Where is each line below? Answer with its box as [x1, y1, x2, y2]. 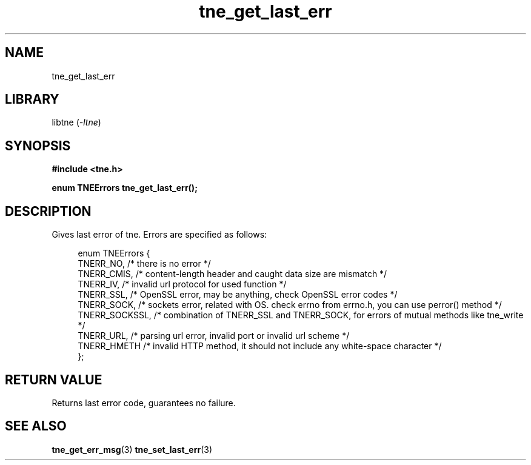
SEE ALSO [5, 418, 67, 434]
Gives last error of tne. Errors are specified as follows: [52, 229, 267, 240]
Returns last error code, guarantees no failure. [52, 397, 236, 408]
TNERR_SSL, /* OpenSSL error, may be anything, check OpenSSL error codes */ [78, 289, 398, 300]
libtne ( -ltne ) [52, 117, 101, 128]
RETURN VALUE [5, 372, 102, 387]
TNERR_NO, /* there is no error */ [78, 258, 211, 269]
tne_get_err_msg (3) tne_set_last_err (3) [52, 444, 213, 455]
